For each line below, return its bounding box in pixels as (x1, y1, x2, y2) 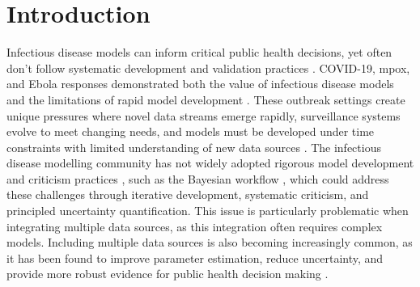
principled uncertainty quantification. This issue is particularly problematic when (6, 202, 409, 219)
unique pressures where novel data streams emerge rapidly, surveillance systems (6, 107, 401, 124)
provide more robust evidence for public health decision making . (6, 265, 329, 282)
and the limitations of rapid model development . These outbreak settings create (6, 91, 405, 108)
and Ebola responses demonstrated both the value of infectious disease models (6, 75, 394, 92)
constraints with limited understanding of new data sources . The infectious (6, 138, 381, 155)
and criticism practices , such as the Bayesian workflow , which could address (6, 170, 389, 187)
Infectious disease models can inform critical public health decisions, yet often (6, 44, 392, 61)
